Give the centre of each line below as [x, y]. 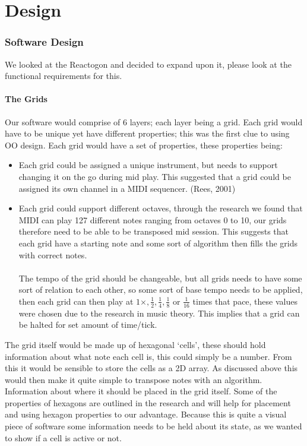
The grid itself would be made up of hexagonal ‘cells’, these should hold [135, 344]
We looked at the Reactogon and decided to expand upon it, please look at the [148, 64]
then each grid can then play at [76, 301]
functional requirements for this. [64, 76]
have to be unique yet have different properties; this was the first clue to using [147, 133]
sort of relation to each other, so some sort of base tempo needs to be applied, [161, 290]
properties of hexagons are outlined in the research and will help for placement [148, 402]
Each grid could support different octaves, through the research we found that [161, 208]
